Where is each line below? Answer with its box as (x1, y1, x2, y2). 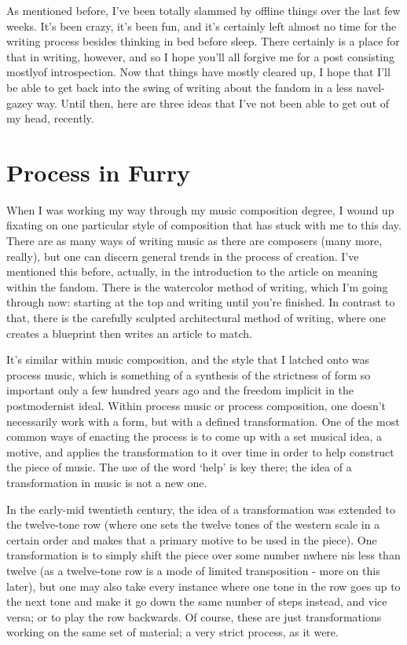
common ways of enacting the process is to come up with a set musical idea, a (6, 428, 382, 445)
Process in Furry (6, 156, 191, 188)
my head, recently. (6, 110, 94, 126)
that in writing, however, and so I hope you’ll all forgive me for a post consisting (6, 48, 394, 64)
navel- (356, 79, 385, 95)
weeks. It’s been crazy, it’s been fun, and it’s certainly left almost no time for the (6, 17, 397, 34)
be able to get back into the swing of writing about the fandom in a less (6, 79, 353, 95)
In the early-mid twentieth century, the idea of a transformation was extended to (6, 500, 395, 517)
